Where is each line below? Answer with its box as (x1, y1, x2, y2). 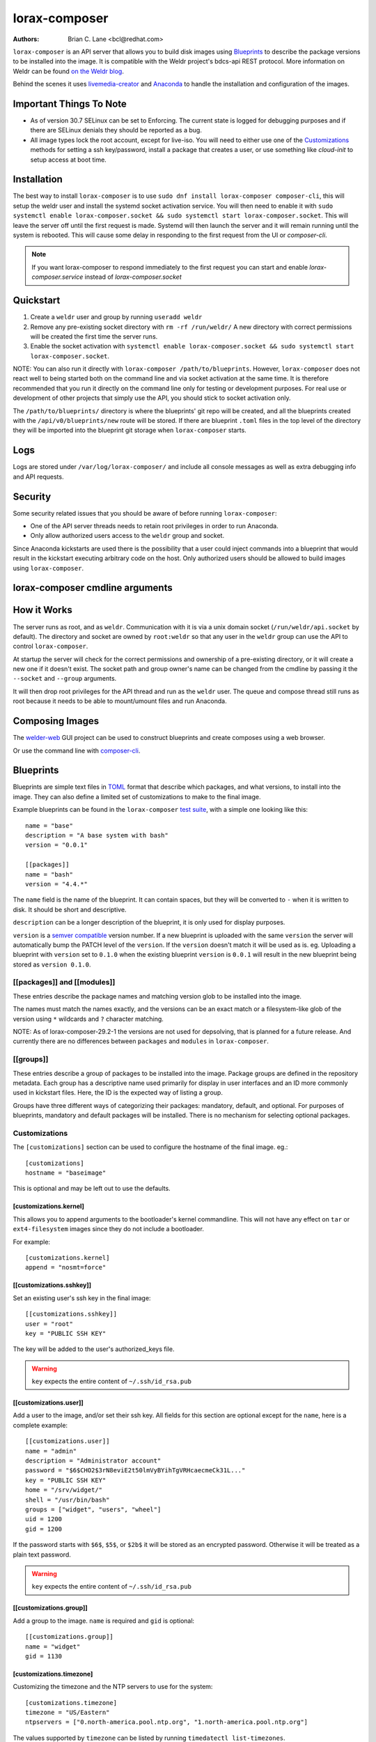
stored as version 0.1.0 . (13, 960, 91, 969)
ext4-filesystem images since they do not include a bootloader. (13, 1225, 205, 1233)
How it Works (13, 604, 72, 616)
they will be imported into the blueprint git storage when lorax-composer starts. (13, 426, 246, 435)
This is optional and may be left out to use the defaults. (13, 1185, 171, 1193)
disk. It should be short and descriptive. (13, 905, 127, 914)
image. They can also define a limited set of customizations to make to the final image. (13, 792, 261, 801)
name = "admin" (25, 1447, 77, 1455)
